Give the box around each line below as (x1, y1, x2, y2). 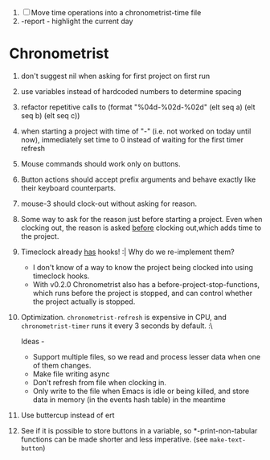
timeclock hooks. (32, 271, 90, 281)
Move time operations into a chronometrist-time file (31, 8, 202, 17)
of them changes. (32, 360, 92, 370)
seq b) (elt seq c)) (20, 110, 80, 120)
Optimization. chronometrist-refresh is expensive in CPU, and (20, 312, 227, 322)
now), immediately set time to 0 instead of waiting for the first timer (20, 134, 244, 144)
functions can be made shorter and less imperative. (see (20, 434, 208, 444)
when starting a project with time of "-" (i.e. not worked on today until (20, 126, 252, 136)
